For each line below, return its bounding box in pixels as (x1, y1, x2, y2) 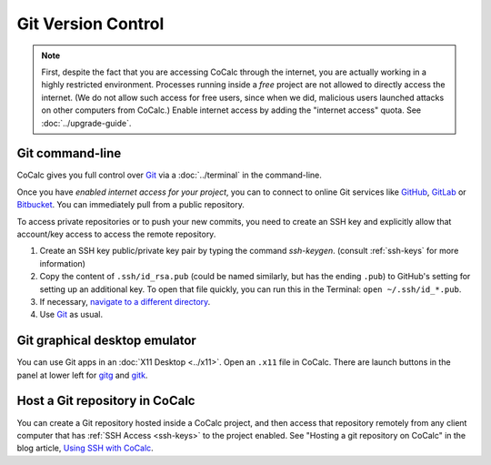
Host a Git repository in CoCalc (16, 393, 195, 409)
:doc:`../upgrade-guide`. (41, 117, 132, 128)
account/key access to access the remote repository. (16, 228, 216, 239)
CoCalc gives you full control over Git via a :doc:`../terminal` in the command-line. (16, 169, 323, 181)
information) (39, 258, 86, 268)
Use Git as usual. (39, 309, 104, 320)
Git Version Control (16, 14, 165, 34)
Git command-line (16, 146, 122, 161)
